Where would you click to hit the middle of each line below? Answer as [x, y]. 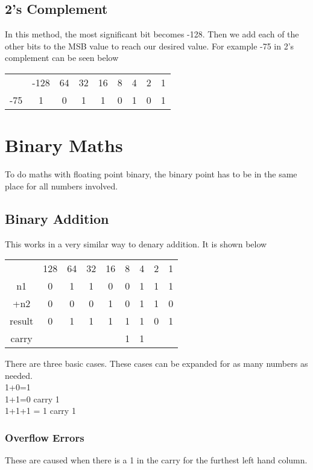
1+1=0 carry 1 [32, 399]
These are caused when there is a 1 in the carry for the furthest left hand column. [156, 460]
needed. [19, 375]
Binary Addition [57, 218]
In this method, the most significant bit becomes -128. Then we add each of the [152, 34]
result [22, 321]
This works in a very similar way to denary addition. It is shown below [136, 243]
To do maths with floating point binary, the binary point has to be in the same [151, 174]
